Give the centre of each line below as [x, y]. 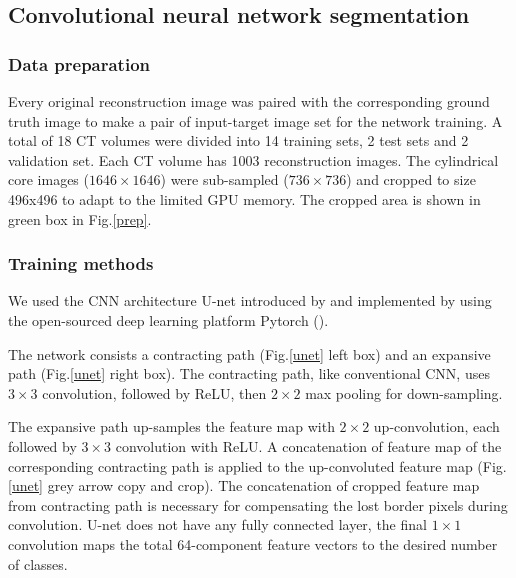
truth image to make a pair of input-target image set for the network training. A [255, 120]
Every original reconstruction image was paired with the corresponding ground [249, 101]
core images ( [48, 179]
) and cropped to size [411, 179]
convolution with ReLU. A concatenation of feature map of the [308, 445]
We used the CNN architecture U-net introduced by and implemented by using [250, 300]
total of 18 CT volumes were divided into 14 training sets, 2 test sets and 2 [238, 140]
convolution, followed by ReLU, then [154, 392]
